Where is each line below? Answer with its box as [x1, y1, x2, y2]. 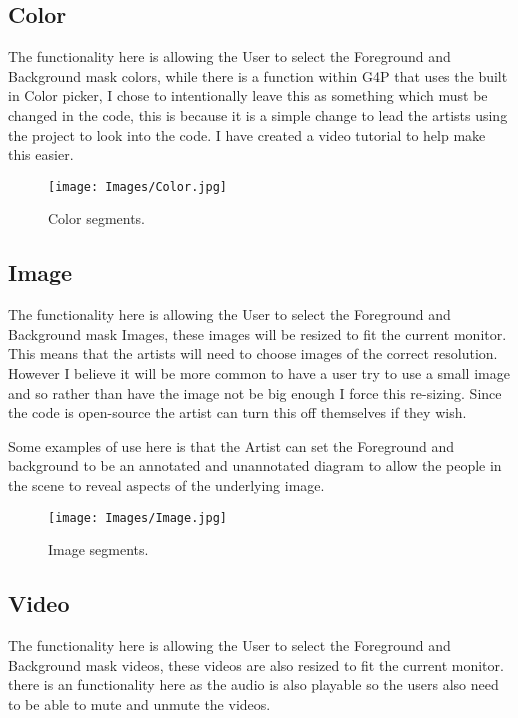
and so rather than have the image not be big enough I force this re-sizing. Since [8, 382, 502, 403]
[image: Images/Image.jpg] [48, 510, 227, 525]
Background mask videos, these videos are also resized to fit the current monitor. [8, 654, 504, 675]
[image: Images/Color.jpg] [48, 179, 227, 194]
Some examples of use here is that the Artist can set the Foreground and [8, 435, 454, 456]
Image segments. [48, 539, 149, 560]
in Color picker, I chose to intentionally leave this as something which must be [8, 85, 488, 106]
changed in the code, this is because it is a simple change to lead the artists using [8, 104, 508, 125]
